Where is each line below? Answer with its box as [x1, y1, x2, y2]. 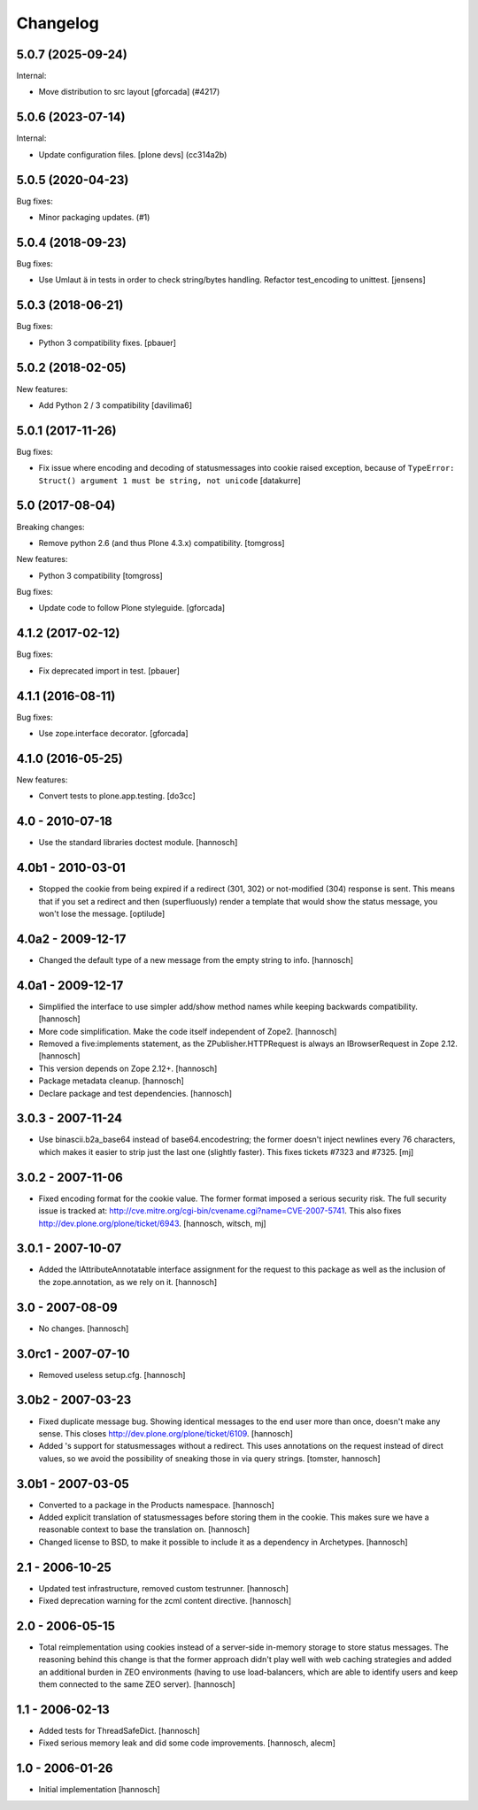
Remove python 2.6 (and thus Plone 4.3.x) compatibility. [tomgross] [38, 537, 285, 548]
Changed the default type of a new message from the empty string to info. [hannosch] [38, 954, 354, 965]
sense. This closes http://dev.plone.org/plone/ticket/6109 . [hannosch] [38, 1428, 294, 1438]
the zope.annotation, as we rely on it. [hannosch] [38, 1276, 218, 1287]
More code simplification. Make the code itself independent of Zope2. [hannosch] [38, 1026, 337, 1036]
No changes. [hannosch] [38, 1323, 129, 1334]
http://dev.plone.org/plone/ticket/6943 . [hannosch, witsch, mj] [38, 1218, 266, 1228]
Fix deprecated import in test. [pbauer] [38, 665, 181, 676]
